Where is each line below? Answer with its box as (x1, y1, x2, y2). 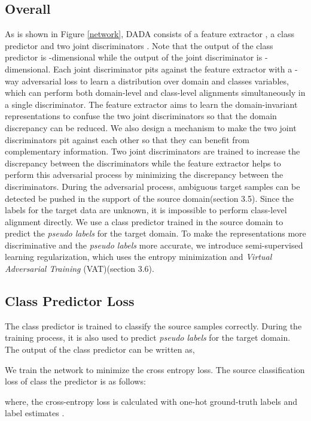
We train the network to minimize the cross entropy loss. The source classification (5, 363, 305, 375)
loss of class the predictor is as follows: (5, 375, 146, 387)
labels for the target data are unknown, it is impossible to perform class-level (5, 204, 287, 216)
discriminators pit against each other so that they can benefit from (5, 133, 249, 146)
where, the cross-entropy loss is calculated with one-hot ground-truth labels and (5, 395, 298, 407)
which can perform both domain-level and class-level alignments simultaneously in (5, 86, 306, 99)
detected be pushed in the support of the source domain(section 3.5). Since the (5, 192, 294, 204)
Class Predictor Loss (5, 292, 135, 310)
